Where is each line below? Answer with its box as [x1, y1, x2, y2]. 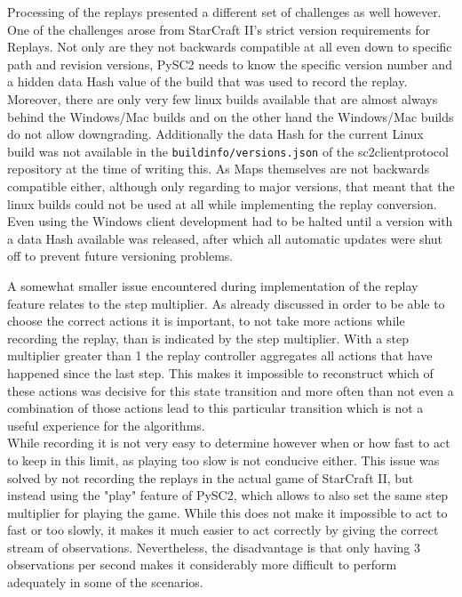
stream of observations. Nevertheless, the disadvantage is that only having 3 [7, 537, 420, 556]
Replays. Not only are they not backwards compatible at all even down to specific [7, 37, 452, 56]
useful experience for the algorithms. [7, 415, 205, 434]
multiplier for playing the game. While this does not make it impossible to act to [7, 503, 448, 521]
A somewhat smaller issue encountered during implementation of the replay [7, 276, 418, 294]
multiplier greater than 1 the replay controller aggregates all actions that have [7, 346, 433, 365]
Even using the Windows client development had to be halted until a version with [7, 212, 453, 230]
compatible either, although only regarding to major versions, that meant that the [7, 177, 455, 195]
